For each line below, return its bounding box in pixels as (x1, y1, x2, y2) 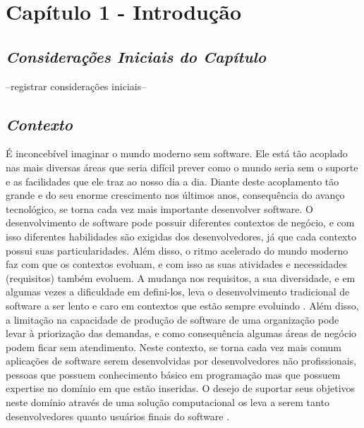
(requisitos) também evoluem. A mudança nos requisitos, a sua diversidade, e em (6, 270, 356, 285)
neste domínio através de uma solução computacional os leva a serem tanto (6, 395, 329, 410)
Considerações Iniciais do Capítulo (6, 45, 267, 67)
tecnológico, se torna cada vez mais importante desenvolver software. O (6, 201, 313, 216)
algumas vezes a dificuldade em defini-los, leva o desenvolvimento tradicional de (6, 284, 350, 299)
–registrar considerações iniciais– (6, 78, 147, 93)
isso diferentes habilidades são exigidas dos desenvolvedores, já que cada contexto (6, 228, 356, 243)
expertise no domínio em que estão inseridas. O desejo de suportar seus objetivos (6, 381, 356, 396)
